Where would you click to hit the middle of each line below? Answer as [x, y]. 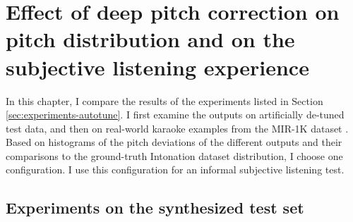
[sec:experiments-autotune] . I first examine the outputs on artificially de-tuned [175, 115]
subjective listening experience [157, 67]
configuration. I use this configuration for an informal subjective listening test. [175, 169]
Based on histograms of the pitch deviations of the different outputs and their [174, 142]
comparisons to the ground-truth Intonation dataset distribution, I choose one [174, 155]
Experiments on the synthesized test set [155, 208]
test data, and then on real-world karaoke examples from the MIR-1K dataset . [177, 128]
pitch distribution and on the [150, 39]
